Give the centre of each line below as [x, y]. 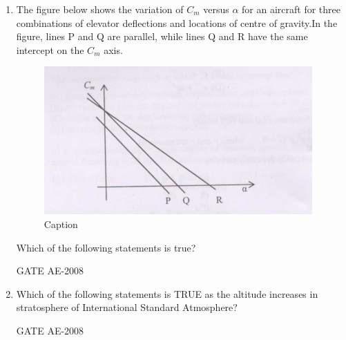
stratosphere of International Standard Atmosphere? [127, 307]
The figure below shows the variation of [100, 9]
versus [216, 9]
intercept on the [50, 49]
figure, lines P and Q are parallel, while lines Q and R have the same [162, 36]
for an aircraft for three [291, 9]
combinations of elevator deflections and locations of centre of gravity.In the [177, 22]
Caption [61, 224]
